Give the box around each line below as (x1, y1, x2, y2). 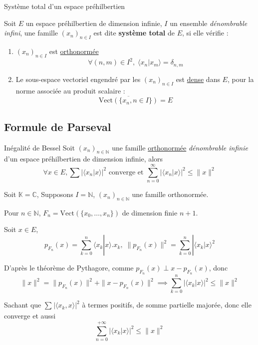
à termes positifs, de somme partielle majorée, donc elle (82, 299, 252, 310)
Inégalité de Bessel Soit (4, 142, 75, 152)
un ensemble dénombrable (170, 17, 248, 28)
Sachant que (4, 299, 41, 310)
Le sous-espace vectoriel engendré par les (15, 73, 141, 84)
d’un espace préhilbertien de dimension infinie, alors (4, 153, 163, 164)
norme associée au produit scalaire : (15, 85, 125, 95)
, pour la (227, 73, 254, 84)
